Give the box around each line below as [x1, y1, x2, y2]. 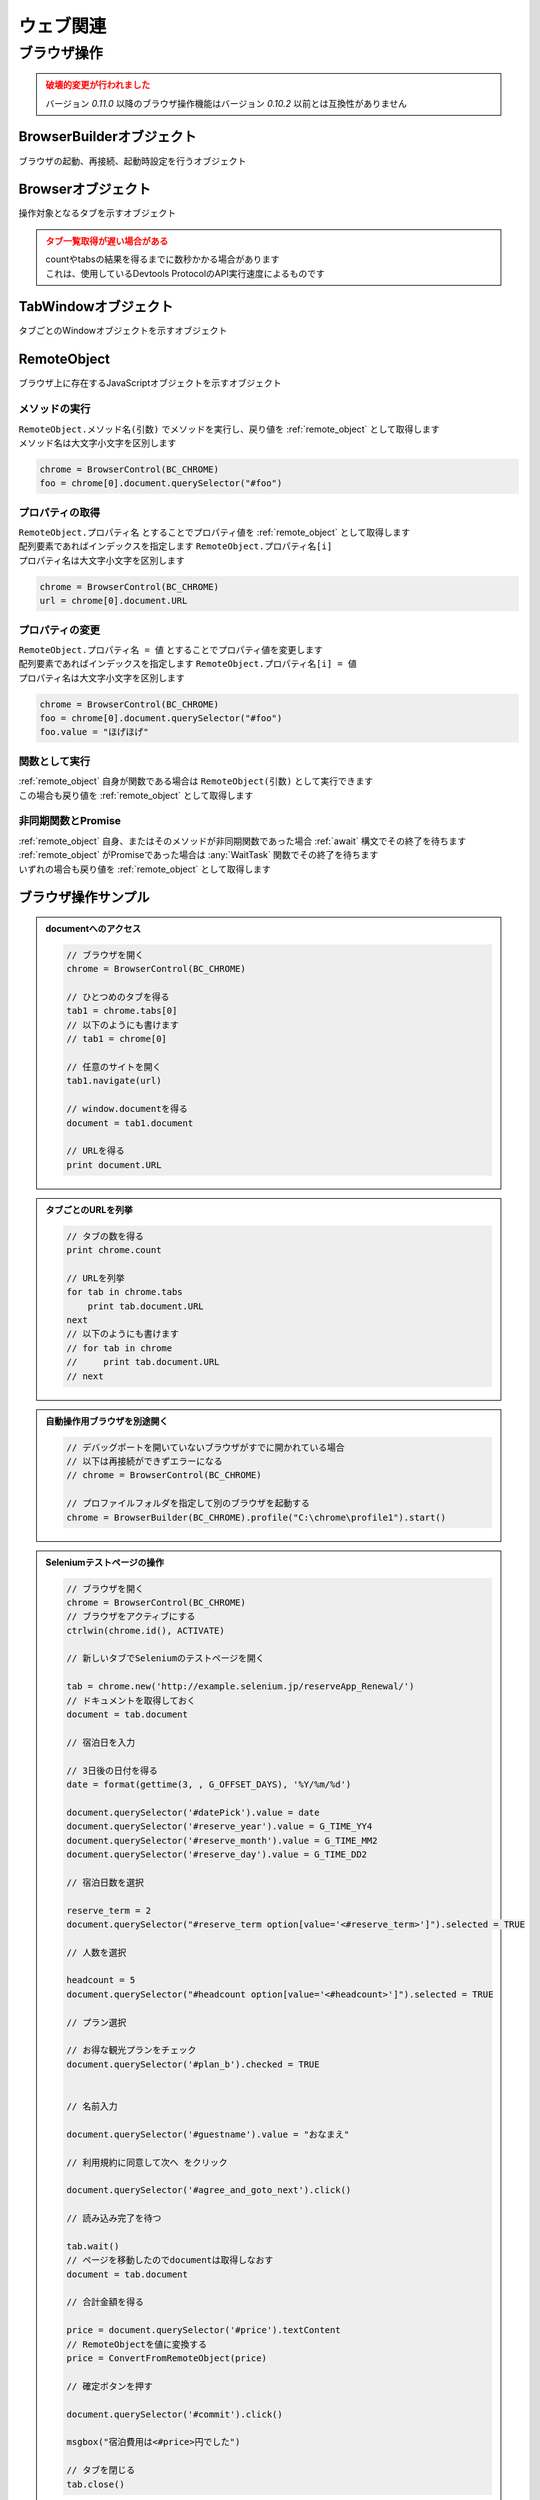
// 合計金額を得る [66, 2296, 144, 2308]
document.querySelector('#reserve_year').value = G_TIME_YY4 [66, 1821, 373, 1832]
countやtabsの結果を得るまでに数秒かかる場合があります [45, 253, 280, 265]
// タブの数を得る [66, 1230, 144, 1242]
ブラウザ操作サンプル [18, 889, 150, 906]
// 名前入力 [66, 2100, 118, 2112]
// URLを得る [66, 1145, 125, 1157]
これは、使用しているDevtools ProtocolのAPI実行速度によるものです [45, 267, 325, 279]
